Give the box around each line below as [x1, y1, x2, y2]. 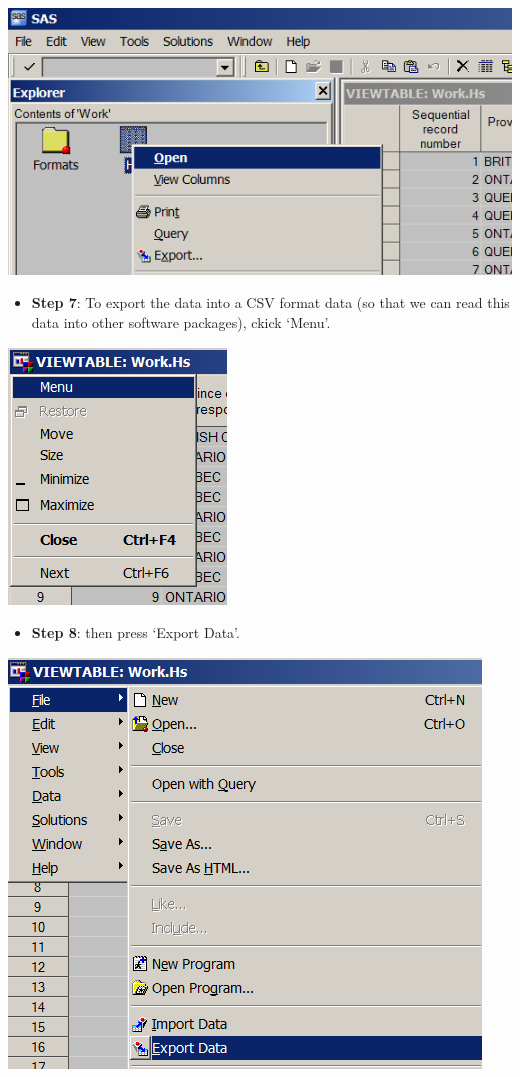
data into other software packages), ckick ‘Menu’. [31, 312, 331, 333]
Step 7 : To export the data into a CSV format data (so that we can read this [31, 292, 510, 313]
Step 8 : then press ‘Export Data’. [31, 622, 240, 643]
